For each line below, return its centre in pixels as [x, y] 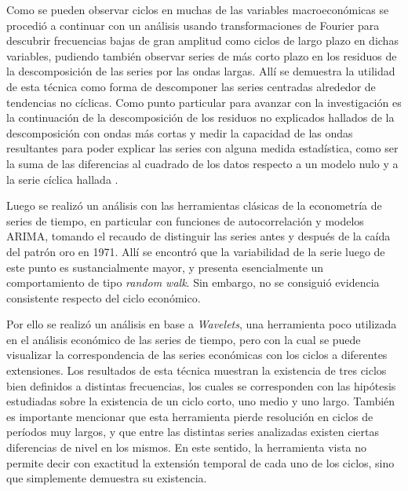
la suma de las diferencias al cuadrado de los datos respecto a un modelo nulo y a [202, 163]
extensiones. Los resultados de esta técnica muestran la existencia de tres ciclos [197, 370]
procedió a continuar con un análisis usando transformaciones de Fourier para [193, 25]
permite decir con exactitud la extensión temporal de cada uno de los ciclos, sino [200, 462]
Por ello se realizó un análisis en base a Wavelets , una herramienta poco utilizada [202, 324]
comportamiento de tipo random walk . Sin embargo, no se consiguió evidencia [193, 282]
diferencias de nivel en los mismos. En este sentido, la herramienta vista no [186, 447]
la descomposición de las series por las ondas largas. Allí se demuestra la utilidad [201, 71]
